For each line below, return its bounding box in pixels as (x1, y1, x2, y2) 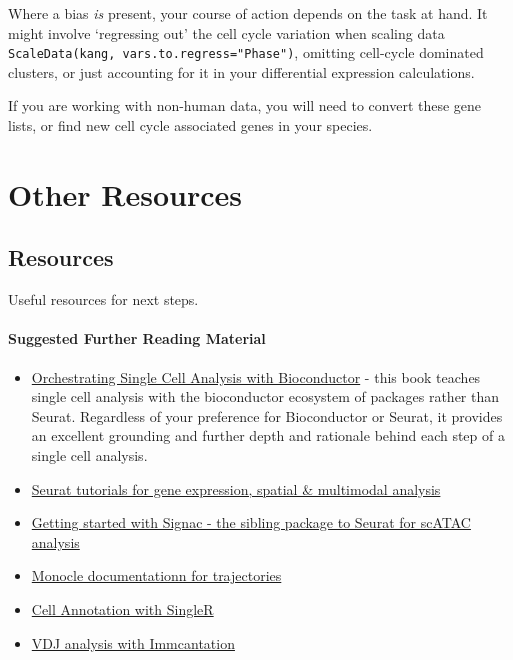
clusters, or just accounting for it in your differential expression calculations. (8, 61, 475, 82)
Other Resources (8, 173, 243, 214)
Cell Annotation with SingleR (31, 598, 214, 619)
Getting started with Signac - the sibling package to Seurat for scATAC (31, 512, 471, 533)
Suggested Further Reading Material (8, 328, 266, 349)
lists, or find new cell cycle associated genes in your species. (8, 115, 373, 136)
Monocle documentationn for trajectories (31, 565, 282, 586)
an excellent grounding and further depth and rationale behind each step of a (31, 425, 505, 446)
